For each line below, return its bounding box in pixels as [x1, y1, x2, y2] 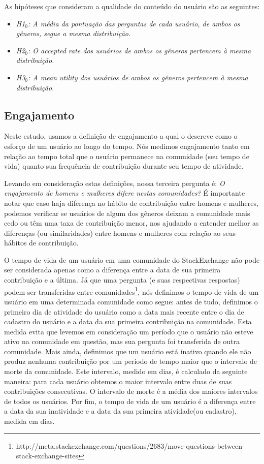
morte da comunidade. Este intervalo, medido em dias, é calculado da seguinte [4, 366, 248, 377]
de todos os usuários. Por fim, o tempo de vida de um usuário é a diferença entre [4, 395, 256, 406]
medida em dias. [4, 416, 55, 426]
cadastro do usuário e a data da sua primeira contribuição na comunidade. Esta [4, 316, 252, 327]
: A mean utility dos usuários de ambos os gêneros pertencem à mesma [28, 72, 248, 82]
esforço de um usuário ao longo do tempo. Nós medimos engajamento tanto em [4, 140, 250, 151]
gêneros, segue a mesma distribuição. [16, 28, 131, 39]
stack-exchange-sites [16, 450, 79, 461]
